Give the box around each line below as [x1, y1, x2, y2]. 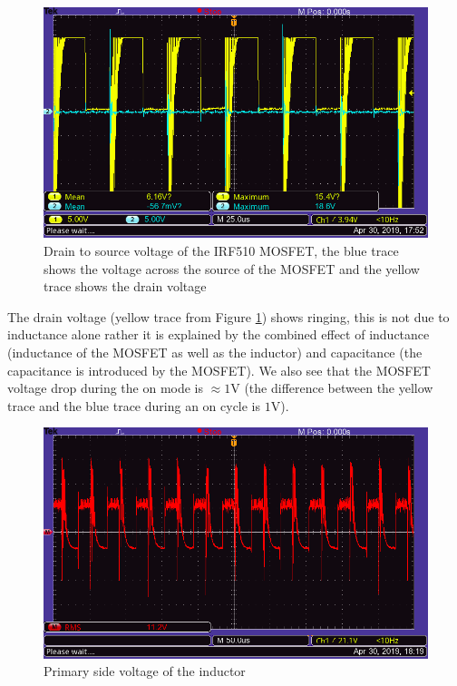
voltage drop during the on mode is [7, 378, 204, 397]
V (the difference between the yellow [230, 378, 433, 397]
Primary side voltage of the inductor [44, 661, 246, 681]
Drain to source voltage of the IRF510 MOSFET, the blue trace [44, 240, 399, 260]
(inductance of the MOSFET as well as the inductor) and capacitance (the [7, 342, 423, 361]
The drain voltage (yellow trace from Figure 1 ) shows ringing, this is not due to [7, 307, 450, 326]
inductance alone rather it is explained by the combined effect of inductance [7, 325, 430, 344]
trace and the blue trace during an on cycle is [7, 396, 261, 415]
